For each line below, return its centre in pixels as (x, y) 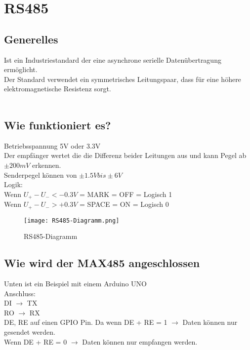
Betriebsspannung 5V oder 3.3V (52, 145)
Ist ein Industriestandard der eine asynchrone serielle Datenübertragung (113, 59)
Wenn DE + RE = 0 (36, 341)
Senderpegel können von (41, 175)
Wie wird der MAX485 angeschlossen (102, 263)
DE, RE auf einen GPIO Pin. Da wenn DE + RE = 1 (86, 322)
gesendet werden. (30, 332)
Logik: (13, 184)
